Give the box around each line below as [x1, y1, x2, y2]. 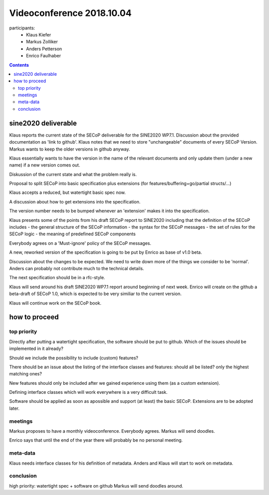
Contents [9, 62, 29, 68]
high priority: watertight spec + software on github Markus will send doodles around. [9, 483, 184, 489]
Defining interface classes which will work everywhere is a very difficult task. [9, 389, 168, 395]
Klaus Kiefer [26, 31, 51, 37]
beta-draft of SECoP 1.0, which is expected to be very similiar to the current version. [9, 291, 182, 297]
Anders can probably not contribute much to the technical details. [9, 266, 144, 271]
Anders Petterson [26, 45, 62, 52]
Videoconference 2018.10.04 [9, 7, 132, 18]
